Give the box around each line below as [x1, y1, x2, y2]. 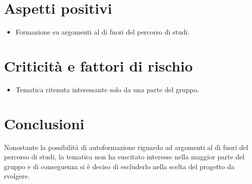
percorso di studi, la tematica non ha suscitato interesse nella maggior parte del [4, 151, 245, 162]
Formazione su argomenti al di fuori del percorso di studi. [15, 27, 190, 37]
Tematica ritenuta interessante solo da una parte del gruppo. [15, 84, 199, 94]
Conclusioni [4, 113, 84, 133]
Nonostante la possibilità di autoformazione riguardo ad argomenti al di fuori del [4, 142, 249, 152]
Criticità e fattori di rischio [4, 55, 193, 75]
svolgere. [4, 171, 30, 181]
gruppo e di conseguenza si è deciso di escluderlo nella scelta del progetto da [4, 161, 235, 171]
